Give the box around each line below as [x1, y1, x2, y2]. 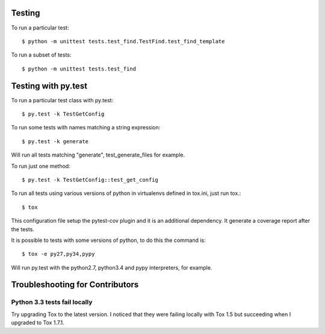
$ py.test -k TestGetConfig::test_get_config [22, 176, 159, 183]
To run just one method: [11, 162, 70, 170]
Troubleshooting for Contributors [11, 280, 139, 290]
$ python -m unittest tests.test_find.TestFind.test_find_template [22, 38, 225, 45]
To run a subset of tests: [11, 51, 72, 58]
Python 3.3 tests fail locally [11, 298, 93, 306]
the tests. [11, 226, 34, 233]
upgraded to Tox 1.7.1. [11, 319, 64, 326]
